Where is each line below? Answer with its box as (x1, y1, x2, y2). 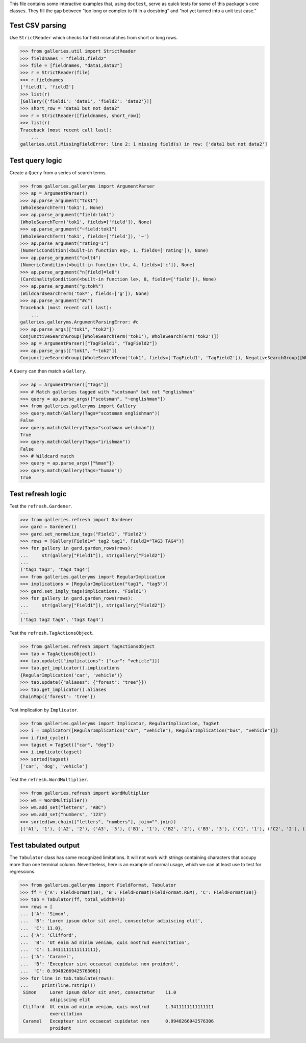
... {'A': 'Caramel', (20, 954, 74, 960)
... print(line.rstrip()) (20, 982, 96, 988)
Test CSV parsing (9, 21, 66, 30)
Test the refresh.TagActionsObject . (9, 630, 94, 636)
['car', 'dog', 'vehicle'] (20, 763, 88, 769)
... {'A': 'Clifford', (20, 933, 77, 938)
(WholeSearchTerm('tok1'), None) (20, 205, 104, 211)
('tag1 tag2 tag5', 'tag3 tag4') (20, 617, 104, 623)
